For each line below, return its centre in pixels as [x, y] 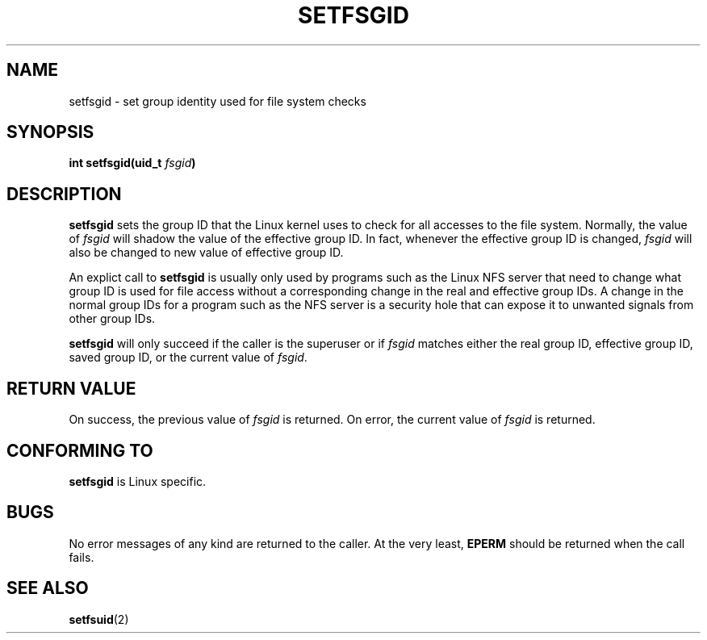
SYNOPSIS [50, 132]
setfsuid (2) [99, 619]
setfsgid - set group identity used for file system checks [218, 101]
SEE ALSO [48, 588]
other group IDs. [112, 319]
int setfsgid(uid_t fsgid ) [132, 163]
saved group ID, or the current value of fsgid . [188, 358]
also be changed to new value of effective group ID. [206, 253]
